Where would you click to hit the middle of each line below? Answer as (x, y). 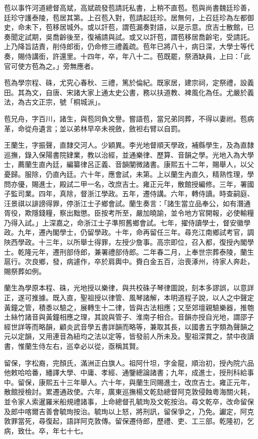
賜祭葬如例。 (25, 271)
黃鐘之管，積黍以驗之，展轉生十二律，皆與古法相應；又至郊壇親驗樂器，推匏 (129, 307)
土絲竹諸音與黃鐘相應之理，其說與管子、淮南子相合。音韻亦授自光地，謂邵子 (129, 317)
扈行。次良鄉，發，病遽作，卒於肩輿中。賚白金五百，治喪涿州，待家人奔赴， (129, 261)
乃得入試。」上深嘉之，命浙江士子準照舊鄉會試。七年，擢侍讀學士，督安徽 (124, 222)
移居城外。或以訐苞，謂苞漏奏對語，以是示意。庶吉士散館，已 (153, 27)
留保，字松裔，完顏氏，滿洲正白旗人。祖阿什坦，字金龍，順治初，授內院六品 (129, 362)
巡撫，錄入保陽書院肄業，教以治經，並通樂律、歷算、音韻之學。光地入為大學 (129, 154)
